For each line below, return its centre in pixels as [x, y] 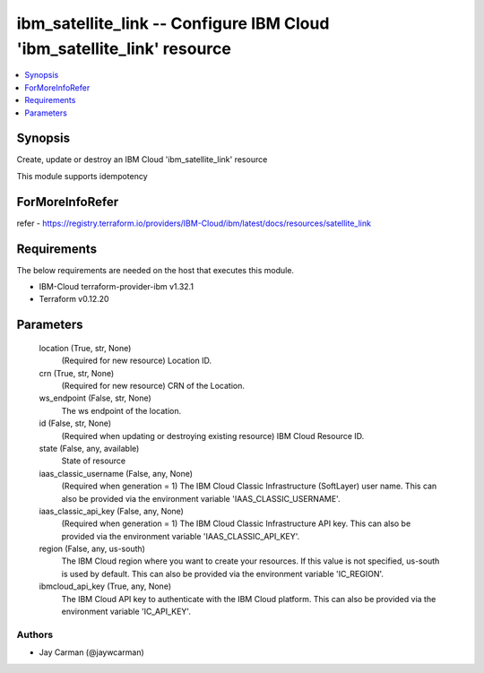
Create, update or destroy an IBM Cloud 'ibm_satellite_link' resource [142, 160]
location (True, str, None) [85, 348]
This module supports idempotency [82, 176]
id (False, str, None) [75, 423]
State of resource [94, 461]
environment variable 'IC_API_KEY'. [126, 612]
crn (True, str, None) [77, 373]
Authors [35, 634]
